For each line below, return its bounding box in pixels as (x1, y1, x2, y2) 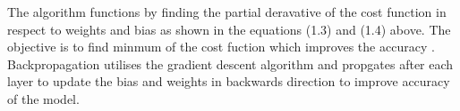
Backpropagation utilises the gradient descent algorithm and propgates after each (7, 54, 454, 73)
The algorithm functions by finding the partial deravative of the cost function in (7, 3, 447, 20)
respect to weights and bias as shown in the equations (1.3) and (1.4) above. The (7, 20, 451, 38)
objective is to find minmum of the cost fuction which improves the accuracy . (7, 37, 435, 56)
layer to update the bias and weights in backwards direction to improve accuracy (7, 72, 450, 91)
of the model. (7, 89, 80, 107)
